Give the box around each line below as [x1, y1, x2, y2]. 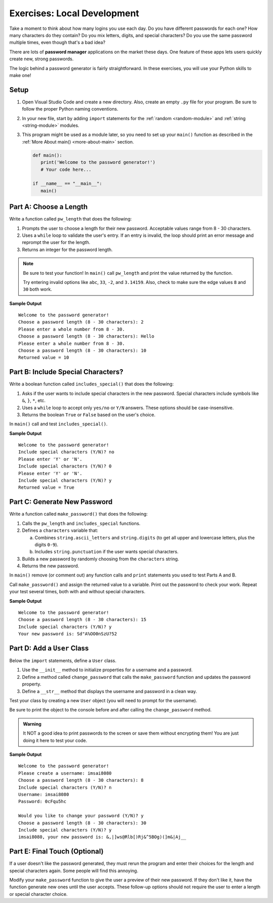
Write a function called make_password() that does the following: [9, 511, 148, 517]
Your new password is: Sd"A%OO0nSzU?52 [18, 631, 117, 637]
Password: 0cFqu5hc [18, 799, 67, 805]
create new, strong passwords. [9, 56, 74, 62]
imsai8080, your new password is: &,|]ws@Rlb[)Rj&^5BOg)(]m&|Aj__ [18, 834, 187, 840]
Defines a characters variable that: [22, 527, 99, 533]
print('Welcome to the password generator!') [40, 160, 156, 165]
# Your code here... [40, 166, 92, 172]
